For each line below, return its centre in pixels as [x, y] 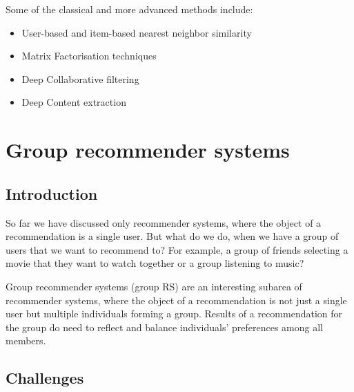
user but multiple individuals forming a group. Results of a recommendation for [174, 314]
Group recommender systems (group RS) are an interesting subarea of [154, 286]
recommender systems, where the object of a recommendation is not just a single [176, 300]
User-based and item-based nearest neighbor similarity [137, 32]
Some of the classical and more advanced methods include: [129, 9]
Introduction [52, 193]
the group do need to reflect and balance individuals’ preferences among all [164, 327]
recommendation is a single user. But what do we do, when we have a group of [172, 236]
